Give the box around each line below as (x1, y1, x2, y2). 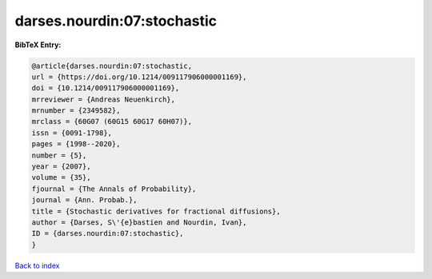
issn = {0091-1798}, (31, 128, 112, 138)
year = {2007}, (31, 162, 91, 171)
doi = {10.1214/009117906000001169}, (31, 84, 180, 93)
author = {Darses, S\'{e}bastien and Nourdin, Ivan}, (31, 218, 247, 227)
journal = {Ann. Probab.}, (31, 196, 138, 205)
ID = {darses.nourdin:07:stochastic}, (31, 229, 184, 238)
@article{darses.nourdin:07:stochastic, (31, 61, 192, 70)
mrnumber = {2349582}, (31, 106, 121, 115)
